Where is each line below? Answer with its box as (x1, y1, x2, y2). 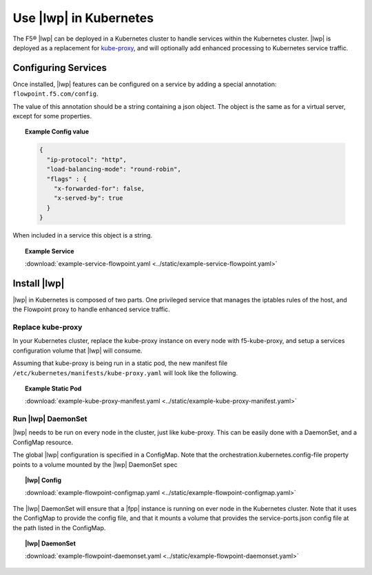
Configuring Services (12, 62, 107, 74)
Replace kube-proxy (12, 322, 83, 332)
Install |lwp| (12, 278, 65, 289)
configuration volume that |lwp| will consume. (12, 346, 143, 355)
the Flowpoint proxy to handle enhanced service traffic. (12, 305, 170, 313)
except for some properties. (12, 112, 92, 121)
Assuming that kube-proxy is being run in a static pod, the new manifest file (12, 359, 228, 368)
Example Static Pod (25, 384, 82, 393)
